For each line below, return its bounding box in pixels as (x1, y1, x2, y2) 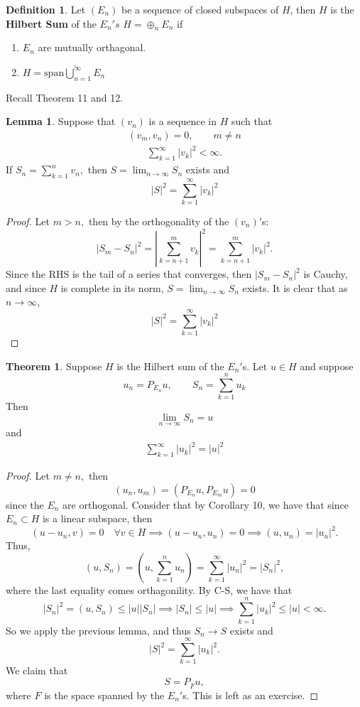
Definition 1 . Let (6, 2, 86, 16)
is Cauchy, (303, 266, 348, 281)
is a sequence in (148, 114, 217, 129)
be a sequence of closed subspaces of (121, 2, 279, 16)
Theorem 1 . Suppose (6, 358, 102, 373)
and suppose (300, 358, 354, 373)
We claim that (6, 663, 68, 678)
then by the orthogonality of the (88, 213, 229, 228)
